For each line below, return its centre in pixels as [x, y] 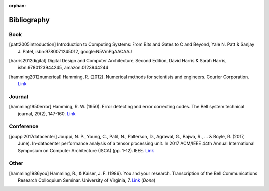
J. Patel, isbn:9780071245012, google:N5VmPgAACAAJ [75, 51]
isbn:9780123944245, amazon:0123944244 [63, 68]
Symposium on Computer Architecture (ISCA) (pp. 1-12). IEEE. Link [86, 150]
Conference [24, 126]
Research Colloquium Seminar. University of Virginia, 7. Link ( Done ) [87, 180]
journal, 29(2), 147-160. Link [47, 113]
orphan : [18, 6]
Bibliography [29, 20]
